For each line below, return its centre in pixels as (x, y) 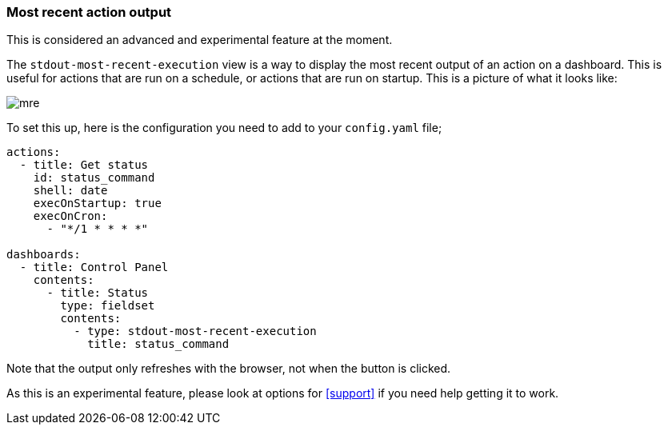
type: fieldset (108, 306)
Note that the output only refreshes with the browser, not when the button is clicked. (229, 369)
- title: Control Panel (94, 267)
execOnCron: (70, 216)
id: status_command (94, 178)
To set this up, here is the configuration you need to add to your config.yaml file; (224, 128)
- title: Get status (84, 165)
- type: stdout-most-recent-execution (195, 331)
